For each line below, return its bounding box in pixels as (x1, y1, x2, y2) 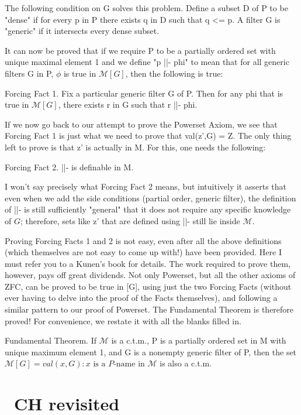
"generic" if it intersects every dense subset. (5, 25, 160, 37)
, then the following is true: (125, 67, 223, 79)
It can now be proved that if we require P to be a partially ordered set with (5, 44, 276, 56)
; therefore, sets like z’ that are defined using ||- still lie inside (20, 214, 240, 227)
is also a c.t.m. (160, 357, 212, 369)
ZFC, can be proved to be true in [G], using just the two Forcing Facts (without (5, 280, 292, 292)
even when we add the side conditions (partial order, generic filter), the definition (5, 191, 296, 204)
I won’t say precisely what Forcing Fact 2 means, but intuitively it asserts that (5, 180, 287, 193)
